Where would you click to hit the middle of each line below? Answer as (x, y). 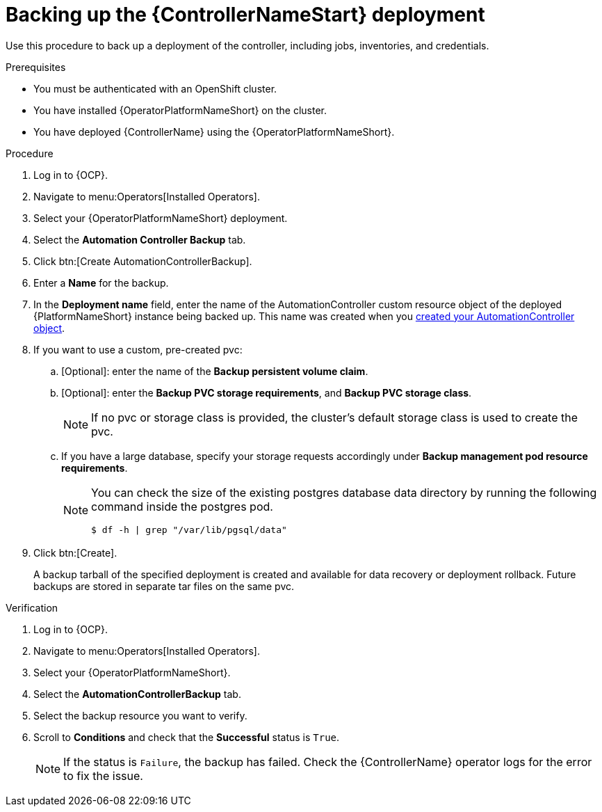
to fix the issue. (103, 775)
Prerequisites (36, 67)
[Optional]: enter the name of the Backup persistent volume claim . (215, 371)
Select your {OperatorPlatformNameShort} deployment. (161, 218)
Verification (32, 607)
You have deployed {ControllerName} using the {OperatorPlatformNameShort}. (214, 132)
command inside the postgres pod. (182, 506)
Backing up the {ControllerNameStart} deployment (245, 15)
